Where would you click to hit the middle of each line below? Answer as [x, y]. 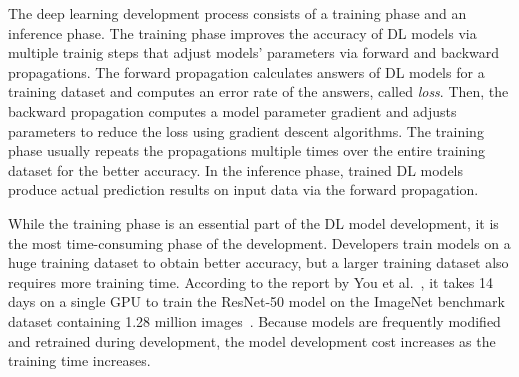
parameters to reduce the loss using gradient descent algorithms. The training [246, 130]
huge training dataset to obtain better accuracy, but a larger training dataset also [258, 262]
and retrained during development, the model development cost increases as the [252, 340]
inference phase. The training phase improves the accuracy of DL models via [242, 32]
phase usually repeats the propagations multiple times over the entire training [246, 150]
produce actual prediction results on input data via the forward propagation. [243, 189]
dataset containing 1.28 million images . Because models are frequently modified [254, 320]
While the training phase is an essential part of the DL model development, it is [253, 222]
